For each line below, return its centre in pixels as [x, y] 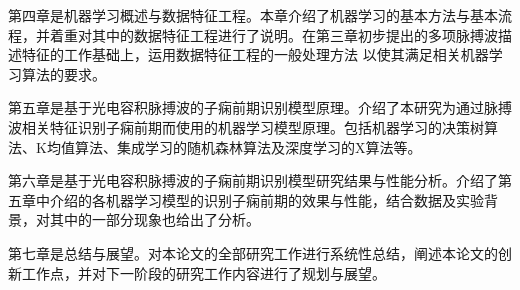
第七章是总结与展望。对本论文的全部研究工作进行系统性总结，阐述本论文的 [253, 252]
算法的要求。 [63, 73]
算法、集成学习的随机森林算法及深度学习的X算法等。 [248, 146]
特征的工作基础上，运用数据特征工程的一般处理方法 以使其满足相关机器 [255, 54]
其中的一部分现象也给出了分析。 [154, 219]
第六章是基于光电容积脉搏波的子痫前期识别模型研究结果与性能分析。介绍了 [253, 180]
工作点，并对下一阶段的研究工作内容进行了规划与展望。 [203, 272]
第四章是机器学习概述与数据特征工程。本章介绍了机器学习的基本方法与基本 [253, 15]
